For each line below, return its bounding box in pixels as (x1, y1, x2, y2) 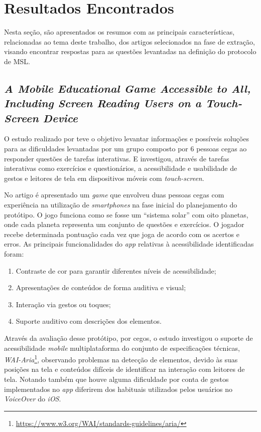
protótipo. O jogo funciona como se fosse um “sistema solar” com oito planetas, (4, 209, 248, 220)
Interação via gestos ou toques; (16, 299, 111, 309)
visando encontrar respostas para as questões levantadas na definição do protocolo (4, 46, 256, 57)
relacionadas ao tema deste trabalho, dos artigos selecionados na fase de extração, (4, 36, 255, 47)
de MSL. (4, 56, 30, 66)
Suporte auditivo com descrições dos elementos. (16, 316, 162, 326)
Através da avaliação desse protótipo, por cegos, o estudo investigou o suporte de (4, 332, 253, 343)
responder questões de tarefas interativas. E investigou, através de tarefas (4, 153, 229, 163)
